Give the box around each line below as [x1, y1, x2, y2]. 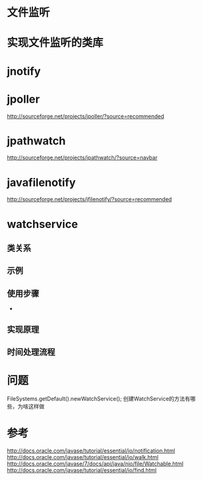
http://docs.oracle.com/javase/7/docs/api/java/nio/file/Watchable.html [7, 460, 184, 467]
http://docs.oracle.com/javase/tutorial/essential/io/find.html [7, 466, 157, 474]
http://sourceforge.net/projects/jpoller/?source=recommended [7, 113, 164, 120]
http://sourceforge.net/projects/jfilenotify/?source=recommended [7, 196, 172, 203]
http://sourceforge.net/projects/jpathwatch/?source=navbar [7, 154, 158, 161]
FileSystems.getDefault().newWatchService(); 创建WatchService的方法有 [7, 395, 191, 402]
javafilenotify [7, 175, 76, 190]
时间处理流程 [7, 347, 56, 357]
